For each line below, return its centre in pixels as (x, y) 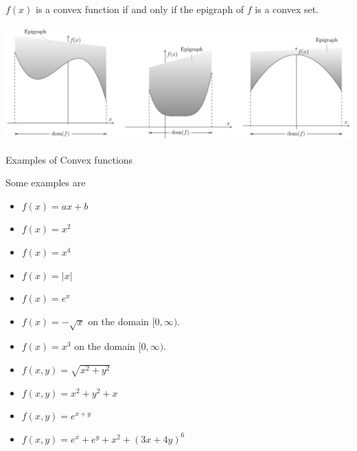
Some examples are (46, 183)
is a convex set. (287, 9)
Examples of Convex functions (69, 159)
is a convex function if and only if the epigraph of (140, 9)
